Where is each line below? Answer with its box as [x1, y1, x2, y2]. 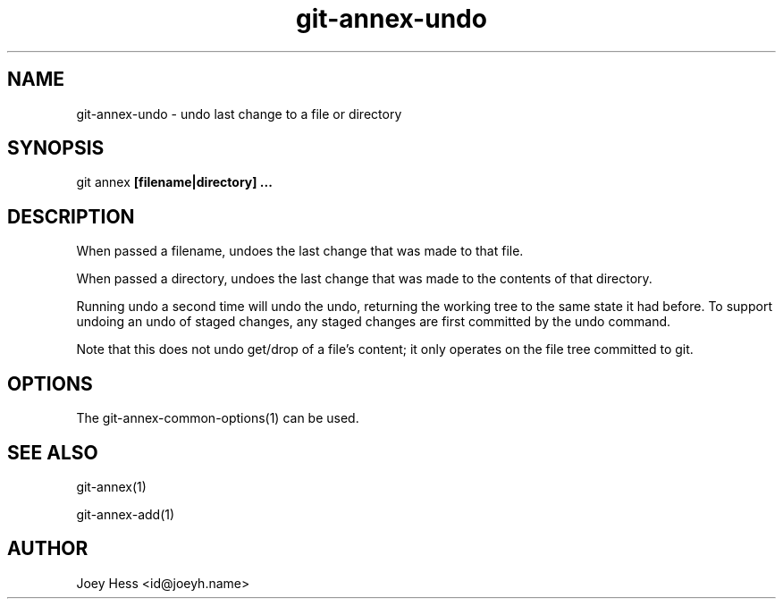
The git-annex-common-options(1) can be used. [76, 410, 359, 426]
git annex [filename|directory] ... [76, 174, 273, 190]
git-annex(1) [76, 478, 147, 494]
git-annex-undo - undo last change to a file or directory [76, 105, 402, 122]
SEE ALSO [7, 441, 98, 464]
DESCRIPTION [7, 205, 135, 228]
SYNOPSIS [7, 137, 105, 160]
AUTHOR [7, 537, 88, 560]
